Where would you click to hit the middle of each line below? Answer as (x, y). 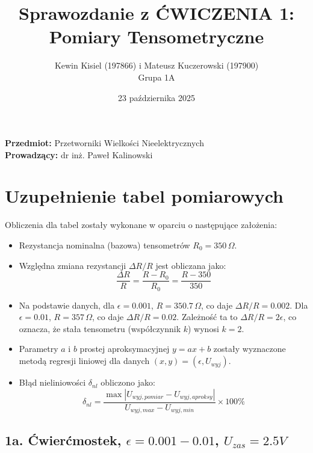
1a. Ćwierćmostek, (63, 439)
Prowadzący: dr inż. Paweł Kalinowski (79, 154)
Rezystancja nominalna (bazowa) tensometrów (104, 245)
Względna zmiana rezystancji (73, 265)
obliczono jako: (128, 382)
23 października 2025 (156, 97)
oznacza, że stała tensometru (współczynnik (100, 328)
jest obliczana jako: (191, 265)
